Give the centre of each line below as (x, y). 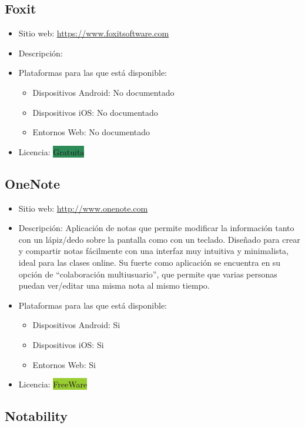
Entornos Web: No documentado (91, 132)
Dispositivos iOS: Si (68, 344)
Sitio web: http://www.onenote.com (83, 208)
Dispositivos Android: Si (76, 325)
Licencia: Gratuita (51, 151)
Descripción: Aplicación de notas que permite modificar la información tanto (156, 228)
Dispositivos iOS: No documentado (95, 112)
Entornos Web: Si (64, 364)
